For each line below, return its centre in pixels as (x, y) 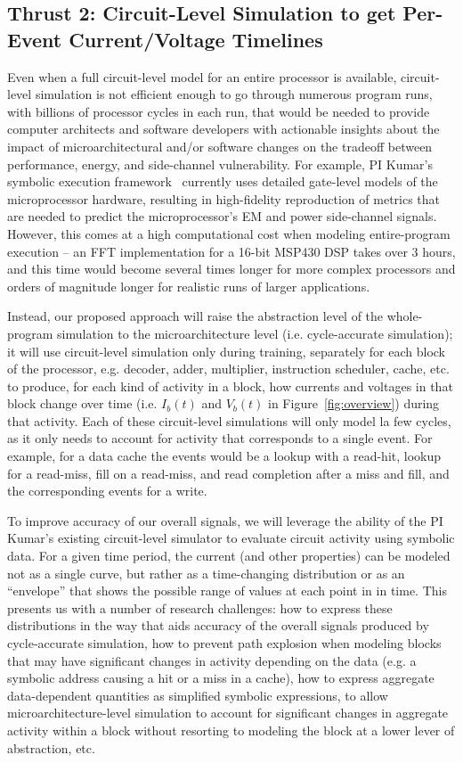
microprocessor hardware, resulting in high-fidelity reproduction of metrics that (224, 198)
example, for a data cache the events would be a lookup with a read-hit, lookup (224, 456)
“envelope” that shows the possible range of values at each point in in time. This (227, 591)
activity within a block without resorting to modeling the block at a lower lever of (231, 730)
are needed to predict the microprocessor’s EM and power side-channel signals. (222, 216)
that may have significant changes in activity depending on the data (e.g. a (212, 660)
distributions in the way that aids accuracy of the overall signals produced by (218, 625)
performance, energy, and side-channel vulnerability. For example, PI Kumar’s (220, 164)
